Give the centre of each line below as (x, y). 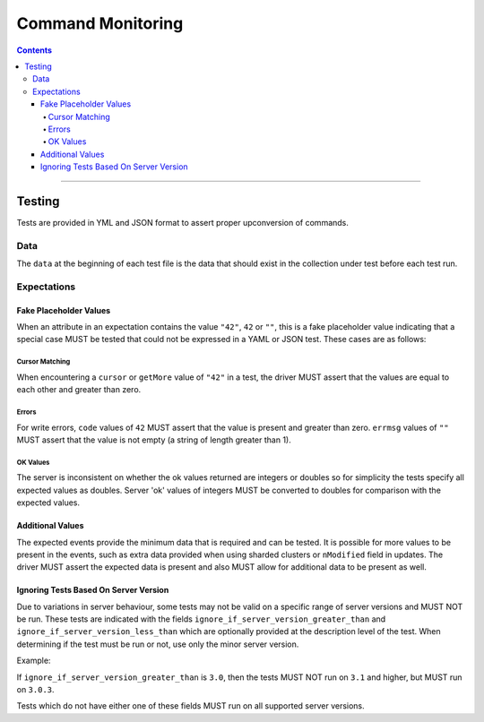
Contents (35, 50)
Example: (34, 661)
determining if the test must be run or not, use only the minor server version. (158, 644)
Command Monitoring (100, 23)
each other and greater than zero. (79, 390)
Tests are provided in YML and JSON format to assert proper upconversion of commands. (183, 222)
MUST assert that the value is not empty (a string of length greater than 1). (154, 440)
